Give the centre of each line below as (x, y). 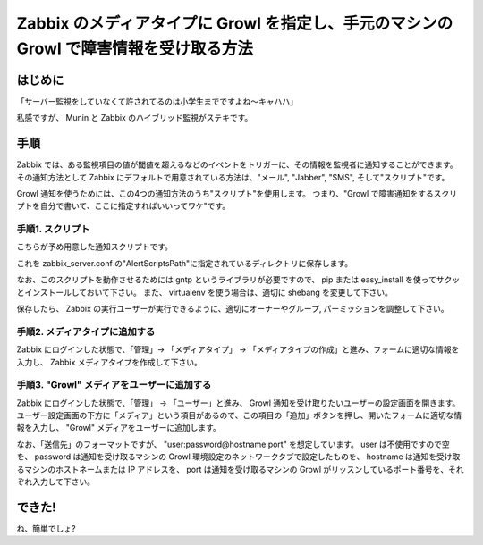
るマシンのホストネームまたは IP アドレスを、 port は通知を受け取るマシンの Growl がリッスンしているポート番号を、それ (240, 469)
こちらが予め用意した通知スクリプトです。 (95, 247)
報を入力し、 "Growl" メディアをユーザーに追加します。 (119, 428)
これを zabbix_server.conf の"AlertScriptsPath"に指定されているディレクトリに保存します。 (185, 263)
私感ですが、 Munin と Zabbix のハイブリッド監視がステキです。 (135, 118)
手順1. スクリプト (53, 230)
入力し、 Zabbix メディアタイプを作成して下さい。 (110, 362)
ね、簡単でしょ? (46, 528)
